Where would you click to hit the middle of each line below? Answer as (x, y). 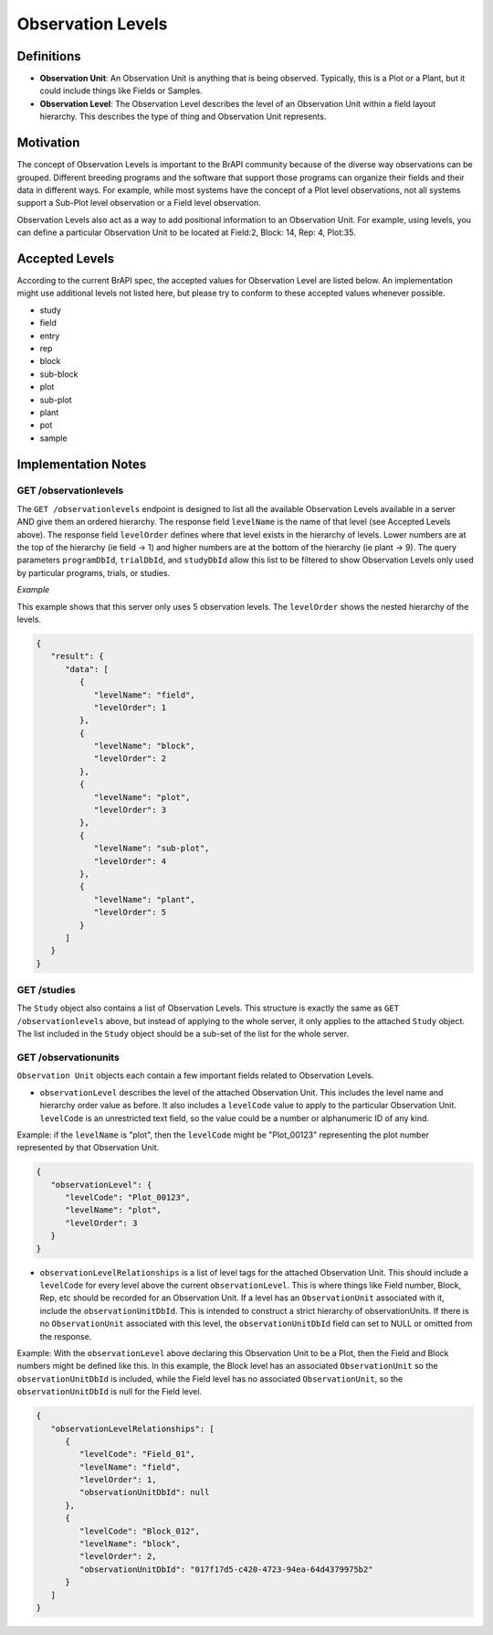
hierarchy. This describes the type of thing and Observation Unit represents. (183, 117)
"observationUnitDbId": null (144, 1492)
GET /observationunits (68, 1058)
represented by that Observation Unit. (88, 1148)
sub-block (59, 374)
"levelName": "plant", (144, 899)
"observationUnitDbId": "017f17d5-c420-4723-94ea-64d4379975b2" (226, 1569)
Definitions (49, 56)
